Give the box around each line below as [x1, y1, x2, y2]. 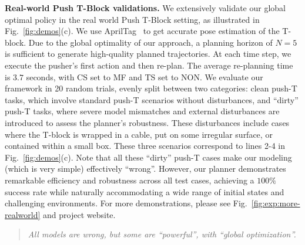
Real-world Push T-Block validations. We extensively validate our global [5, 2, 286, 13]
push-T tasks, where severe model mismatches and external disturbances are [5, 105, 280, 117]
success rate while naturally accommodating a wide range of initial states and [5, 185, 284, 198]
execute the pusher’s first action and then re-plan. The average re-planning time [5, 59, 293, 71]
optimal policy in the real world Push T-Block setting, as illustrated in [5, 13, 260, 25]
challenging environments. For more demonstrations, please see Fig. [5, 197, 247, 209]
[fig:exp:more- [251, 197, 300, 209]
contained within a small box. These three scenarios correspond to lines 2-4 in [5, 139, 285, 152]
